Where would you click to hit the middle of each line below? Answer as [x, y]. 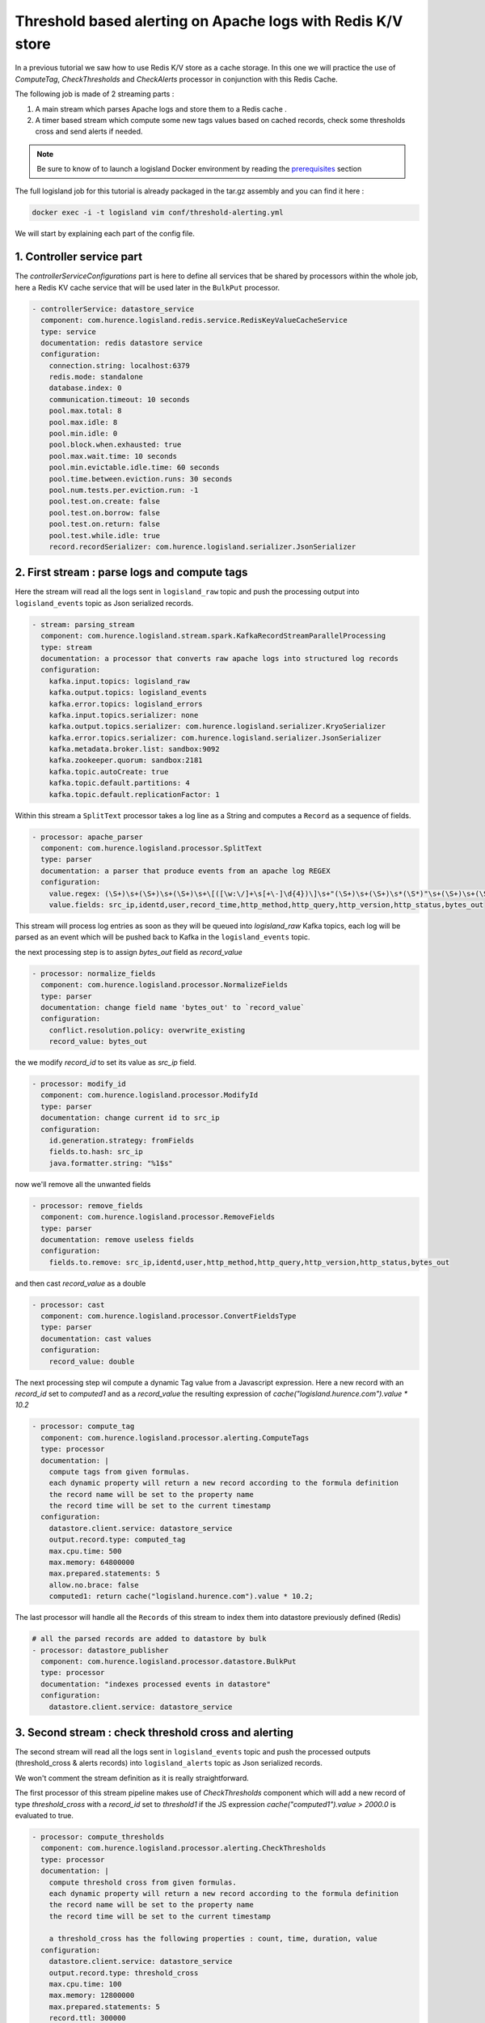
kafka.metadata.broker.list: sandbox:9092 [134, 749]
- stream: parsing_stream [83, 624]
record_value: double [92, 1361]
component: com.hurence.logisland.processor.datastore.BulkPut [169, 1661]
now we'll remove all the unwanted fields [83, 1184]
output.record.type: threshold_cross [124, 1973]
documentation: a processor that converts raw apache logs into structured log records [220, 658]
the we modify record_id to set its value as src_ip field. [106, 1062]
